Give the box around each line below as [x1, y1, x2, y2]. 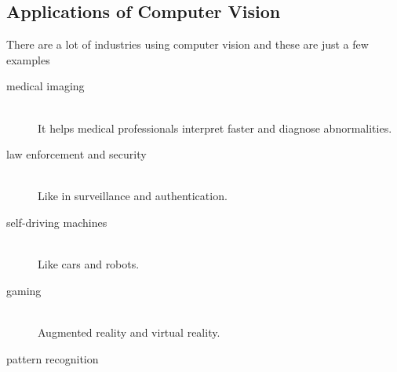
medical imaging [6, 78, 85, 94]
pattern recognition [6, 350, 99, 367]
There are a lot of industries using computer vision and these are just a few [6, 36, 369, 53]
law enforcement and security [6, 146, 147, 162]
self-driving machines [6, 213, 107, 230]
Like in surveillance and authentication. [38, 188, 228, 204]
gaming [6, 282, 42, 298]
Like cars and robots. [38, 256, 140, 272]
